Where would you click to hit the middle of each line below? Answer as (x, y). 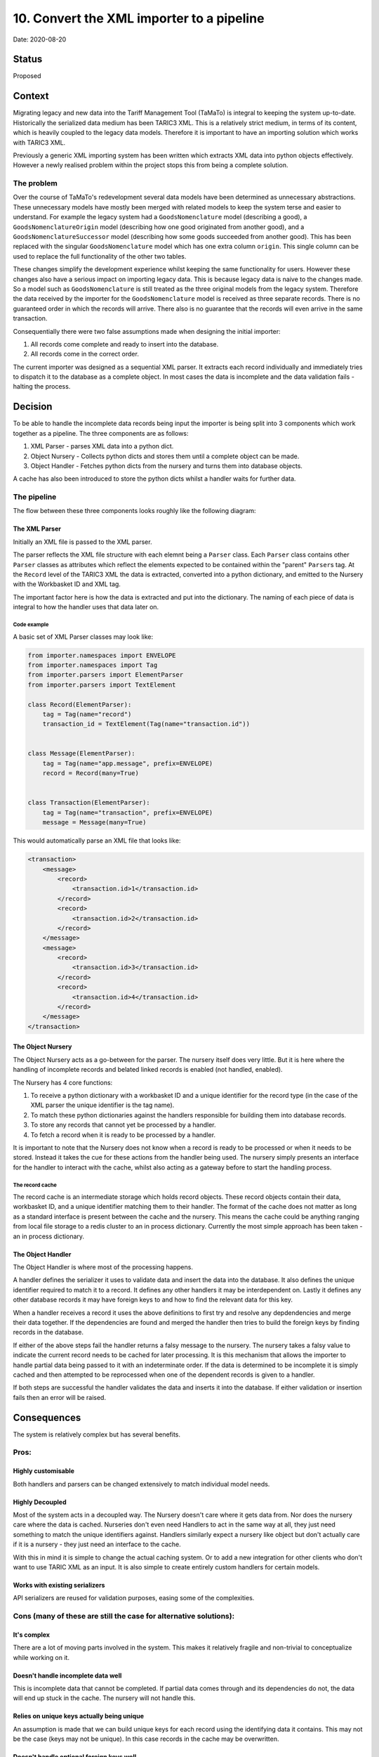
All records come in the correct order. (85, 354)
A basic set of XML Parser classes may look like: (83, 637)
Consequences (47, 1417)
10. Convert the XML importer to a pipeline (139, 18)
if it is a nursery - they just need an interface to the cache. (97, 1544)
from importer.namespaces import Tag (93, 665)
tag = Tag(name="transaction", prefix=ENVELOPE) (128, 812)
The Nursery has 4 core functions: (63, 1082)
